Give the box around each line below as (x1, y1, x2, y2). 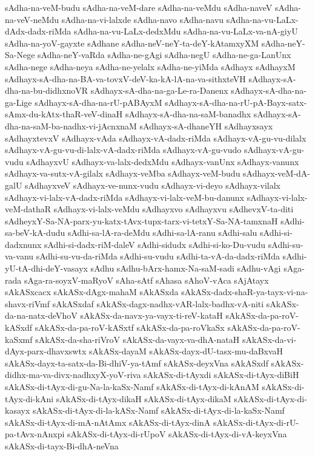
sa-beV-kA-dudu (5, 226, 65, 239)
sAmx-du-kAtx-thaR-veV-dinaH (5, 108, 123, 120)
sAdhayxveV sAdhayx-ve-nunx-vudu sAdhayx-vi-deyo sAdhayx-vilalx (25, 178, 280, 191)
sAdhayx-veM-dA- (243, 167, 311, 180)
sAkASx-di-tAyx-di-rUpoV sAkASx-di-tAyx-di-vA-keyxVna (67, 428, 287, 440)
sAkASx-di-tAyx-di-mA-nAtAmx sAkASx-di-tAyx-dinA (5, 415, 211, 428)
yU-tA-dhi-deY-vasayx (5, 262, 88, 275)
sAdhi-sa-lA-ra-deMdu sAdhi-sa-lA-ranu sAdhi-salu (67, 226, 257, 239)
